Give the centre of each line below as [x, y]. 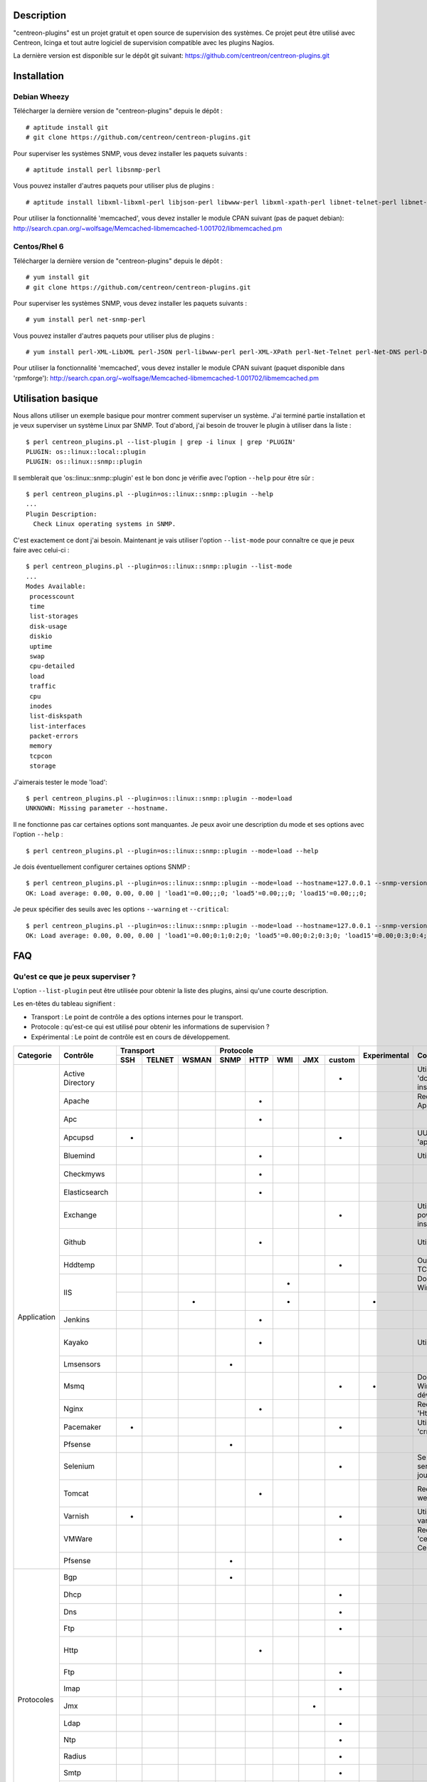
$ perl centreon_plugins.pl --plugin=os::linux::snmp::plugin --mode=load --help [172, 851]
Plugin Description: [62, 514]
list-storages [54, 616]
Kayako [76, 1342]
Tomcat [76, 1493]
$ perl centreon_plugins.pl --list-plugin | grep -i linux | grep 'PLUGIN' [161, 442]
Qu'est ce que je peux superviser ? [75, 977]
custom [342, 1060]
